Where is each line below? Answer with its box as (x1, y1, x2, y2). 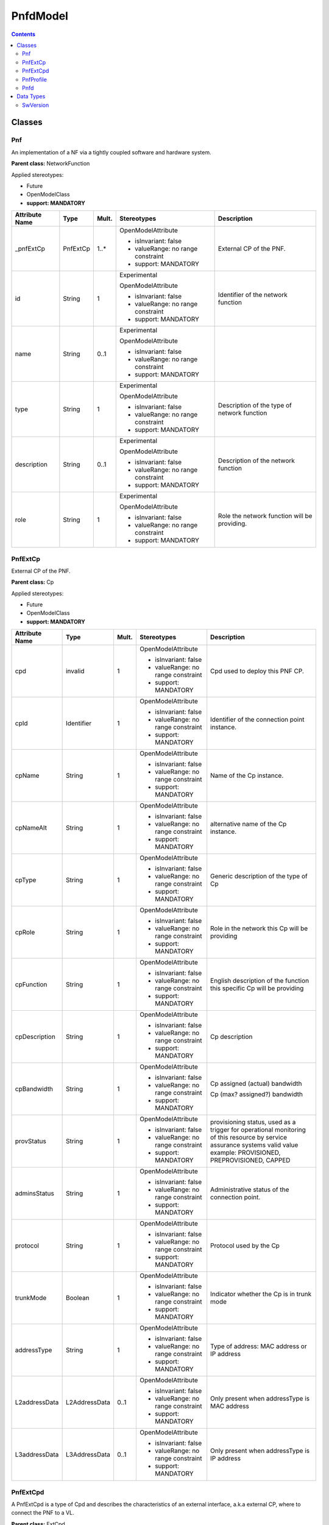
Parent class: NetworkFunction (11, 160, 90, 167)
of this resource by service (210, 1133, 288, 1142)
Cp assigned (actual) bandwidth (210, 1080, 302, 1088)
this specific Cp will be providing (210, 984, 304, 992)
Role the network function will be (218, 512, 313, 520)
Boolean (65, 1294, 90, 1302)
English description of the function (210, 977, 310, 985)
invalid (65, 667, 85, 675)
